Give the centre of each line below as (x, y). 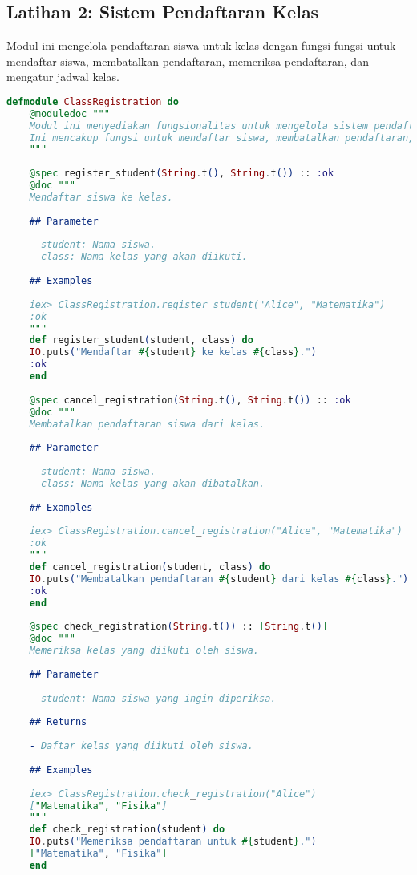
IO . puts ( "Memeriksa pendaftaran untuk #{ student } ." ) (173, 842)
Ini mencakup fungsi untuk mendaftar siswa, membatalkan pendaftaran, (222, 138)
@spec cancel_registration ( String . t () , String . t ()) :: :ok (190, 400)
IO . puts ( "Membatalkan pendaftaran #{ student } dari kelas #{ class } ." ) (219, 579)
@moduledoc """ (69, 113)
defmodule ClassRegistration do (93, 101)
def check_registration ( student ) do (127, 830)
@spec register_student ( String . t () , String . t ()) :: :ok (182, 174)
